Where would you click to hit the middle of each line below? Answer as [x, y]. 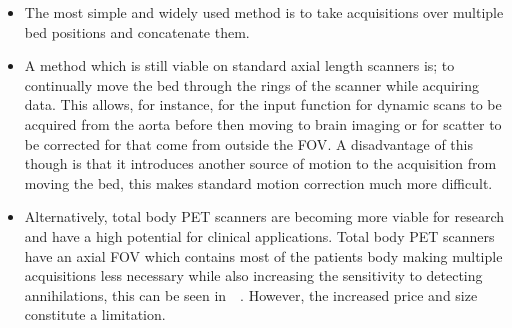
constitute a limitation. [95, 314]
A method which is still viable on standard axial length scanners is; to [239, 65]
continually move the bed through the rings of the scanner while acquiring [251, 84]
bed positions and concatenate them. [137, 31]
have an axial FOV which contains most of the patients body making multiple [263, 255]
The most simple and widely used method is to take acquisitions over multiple [264, 12]
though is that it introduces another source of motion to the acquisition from [260, 163]
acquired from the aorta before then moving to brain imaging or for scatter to [263, 123]
